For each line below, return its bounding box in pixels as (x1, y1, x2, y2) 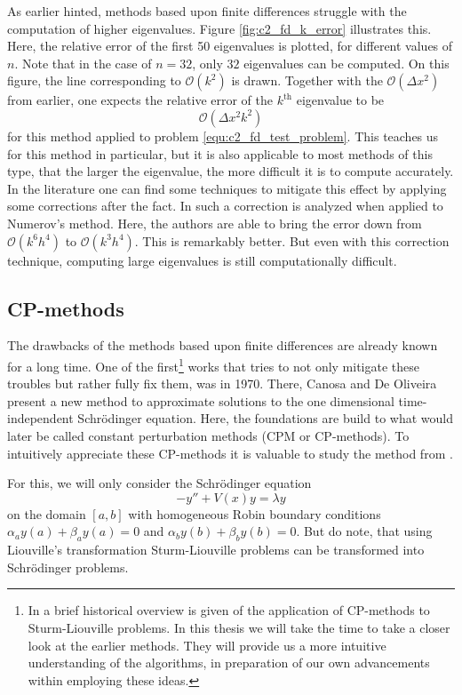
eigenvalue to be (296, 91, 385, 109)
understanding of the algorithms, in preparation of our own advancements (28, 653, 430, 672)
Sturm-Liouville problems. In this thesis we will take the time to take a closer (28, 618, 450, 636)
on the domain (7, 504, 86, 523)
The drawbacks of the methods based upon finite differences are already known (7, 336, 438, 355)
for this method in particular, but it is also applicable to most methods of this (7, 144, 433, 163)
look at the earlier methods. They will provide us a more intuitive (28, 635, 386, 654)
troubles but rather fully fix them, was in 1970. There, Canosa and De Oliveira (7, 374, 437, 393)
